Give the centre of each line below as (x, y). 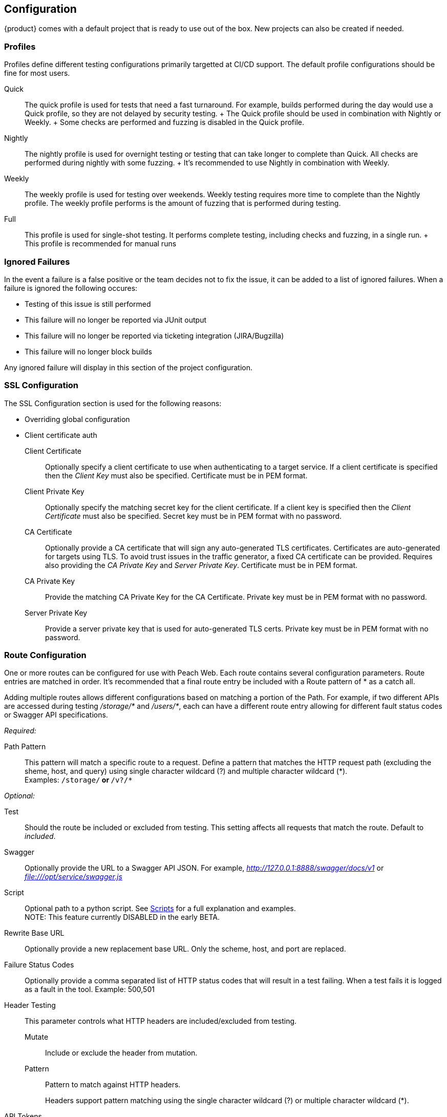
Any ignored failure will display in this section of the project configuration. (128, 367)
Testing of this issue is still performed (88, 304)
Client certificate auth (61, 435)
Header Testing (30, 1005)
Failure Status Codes (39, 965)
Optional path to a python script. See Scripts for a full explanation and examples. (160, 909)
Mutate (37, 1037)
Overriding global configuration (77, 419)
